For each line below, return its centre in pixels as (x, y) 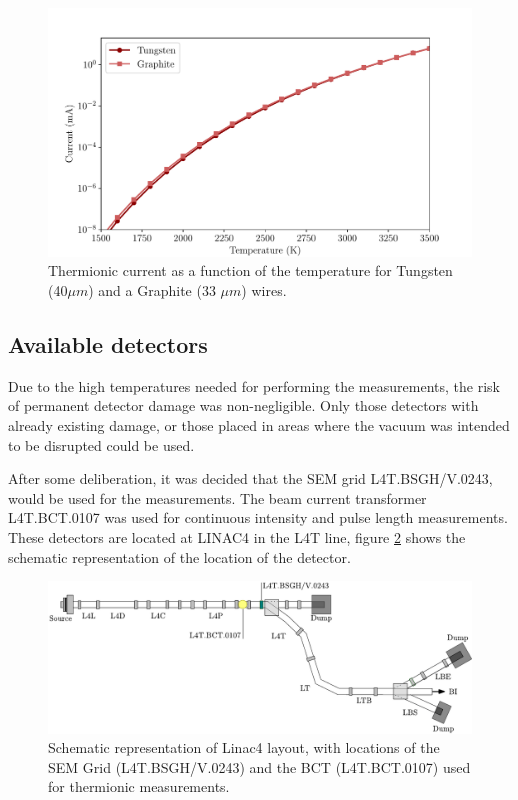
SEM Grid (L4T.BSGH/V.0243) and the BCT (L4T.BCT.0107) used (259, 766)
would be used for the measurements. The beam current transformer (217, 497)
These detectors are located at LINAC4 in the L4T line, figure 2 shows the (237, 536)
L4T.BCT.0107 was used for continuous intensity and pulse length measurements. (258, 517)
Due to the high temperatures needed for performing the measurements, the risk (254, 385)
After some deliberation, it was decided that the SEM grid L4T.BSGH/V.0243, (250, 478)
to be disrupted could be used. (101, 444)
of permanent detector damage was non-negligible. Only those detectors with (243, 405)
